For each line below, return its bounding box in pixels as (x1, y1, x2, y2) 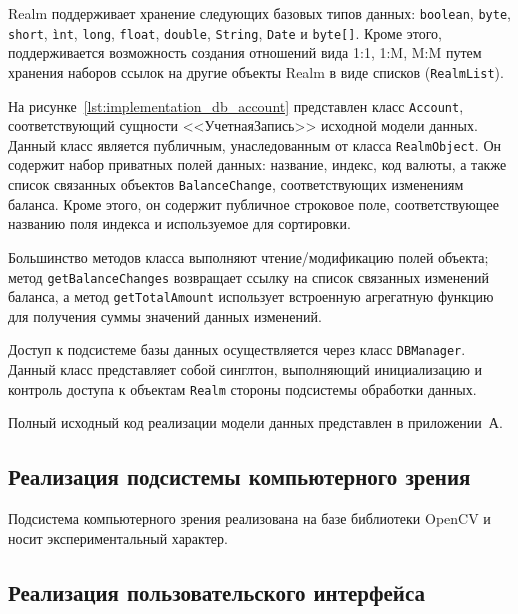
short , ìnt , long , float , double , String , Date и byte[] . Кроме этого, (8, 22, 443, 43)
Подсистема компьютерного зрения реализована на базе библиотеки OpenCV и (8, 508, 491, 529)
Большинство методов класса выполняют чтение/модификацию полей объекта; (8, 246, 489, 267)
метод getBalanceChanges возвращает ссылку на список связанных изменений (8, 266, 489, 287)
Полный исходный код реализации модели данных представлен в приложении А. (8, 412, 503, 433)
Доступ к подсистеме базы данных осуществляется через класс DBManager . (8, 339, 466, 360)
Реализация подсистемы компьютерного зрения (8, 461, 471, 492)
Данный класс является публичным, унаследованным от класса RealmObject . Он (8, 134, 502, 155)
